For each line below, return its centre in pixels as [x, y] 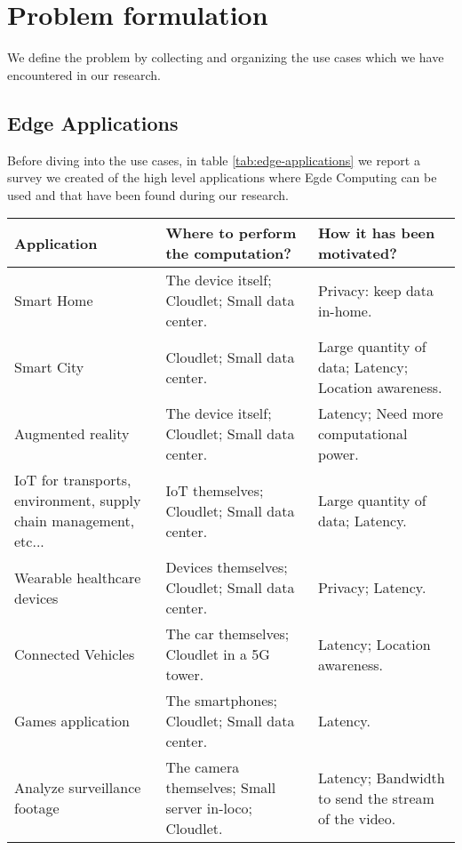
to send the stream [376, 798]
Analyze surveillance [78, 788]
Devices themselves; [227, 567]
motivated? [357, 253]
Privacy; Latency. [372, 588]
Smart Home [54, 301]
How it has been [376, 233]
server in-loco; [209, 808]
